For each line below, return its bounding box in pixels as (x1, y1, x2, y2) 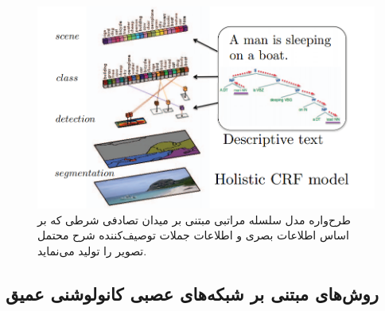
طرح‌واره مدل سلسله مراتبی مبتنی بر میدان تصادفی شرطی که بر (37, 211, 351, 227)
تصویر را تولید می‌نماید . (37, 243, 147, 259)
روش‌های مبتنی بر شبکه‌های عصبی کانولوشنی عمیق (6, 282, 379, 306)
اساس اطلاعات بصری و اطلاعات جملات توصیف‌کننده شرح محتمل (37, 227, 349, 243)
